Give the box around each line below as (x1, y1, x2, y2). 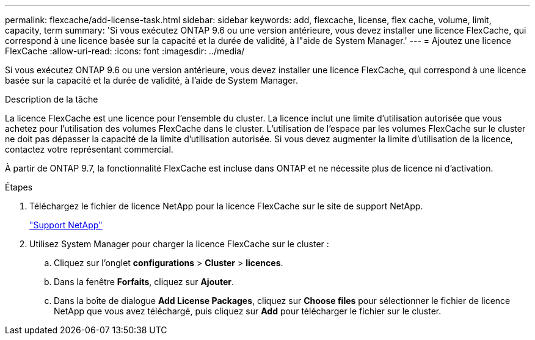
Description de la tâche (5, 94, 98, 104)
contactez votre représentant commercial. (5, 144, 173, 154)
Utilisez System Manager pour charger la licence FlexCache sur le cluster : (29, 239, 329, 249)
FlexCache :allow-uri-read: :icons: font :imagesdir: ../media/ (5, 46, 245, 56)
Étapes (5, 182, 33, 192)
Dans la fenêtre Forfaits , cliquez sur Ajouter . (54, 277, 235, 287)
